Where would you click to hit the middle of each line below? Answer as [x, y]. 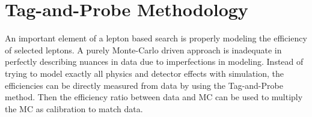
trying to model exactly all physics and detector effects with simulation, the [144, 73]
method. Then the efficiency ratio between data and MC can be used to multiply [154, 97]
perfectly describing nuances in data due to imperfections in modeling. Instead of [154, 61]
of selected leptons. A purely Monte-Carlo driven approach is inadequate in [143, 49]
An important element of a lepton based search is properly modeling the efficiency [156, 38]
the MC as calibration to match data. [74, 108]
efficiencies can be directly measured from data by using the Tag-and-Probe [144, 85]
